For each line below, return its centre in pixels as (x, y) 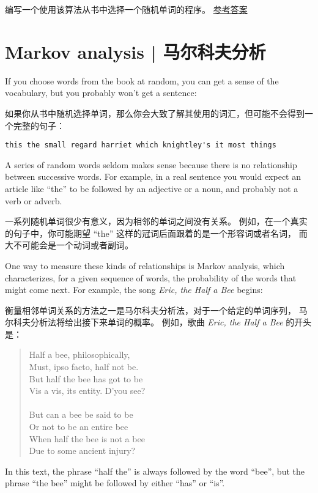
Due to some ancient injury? (82, 450)
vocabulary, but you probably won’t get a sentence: (101, 93)
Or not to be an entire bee (79, 427)
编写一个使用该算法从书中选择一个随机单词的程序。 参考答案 (126, 9)
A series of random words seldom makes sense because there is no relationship (151, 164)
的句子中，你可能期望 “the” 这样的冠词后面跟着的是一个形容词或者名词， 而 (156, 233)
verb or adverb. (34, 200)
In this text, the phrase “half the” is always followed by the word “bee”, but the (155, 471)
